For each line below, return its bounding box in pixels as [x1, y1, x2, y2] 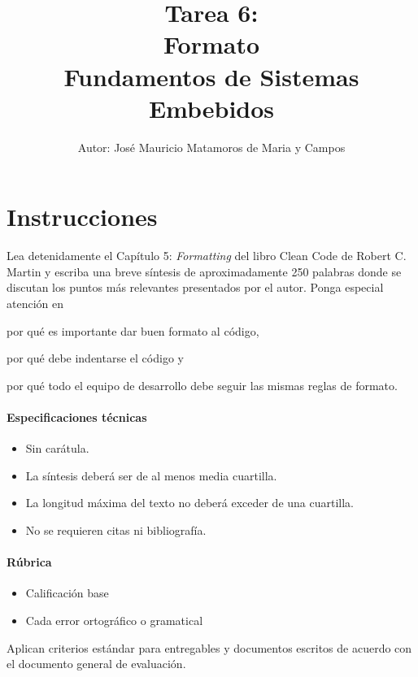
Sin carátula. [25, 440, 89, 457]
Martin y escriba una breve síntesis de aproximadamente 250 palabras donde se [7, 263, 402, 280]
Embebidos [148, 91, 275, 124]
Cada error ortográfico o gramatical [25, 611, 203, 628]
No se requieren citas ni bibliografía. [25, 521, 207, 538]
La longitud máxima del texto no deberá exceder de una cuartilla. [25, 494, 355, 511]
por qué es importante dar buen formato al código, [7, 322, 259, 339]
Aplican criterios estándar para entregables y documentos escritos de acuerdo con [7, 639, 412, 656]
